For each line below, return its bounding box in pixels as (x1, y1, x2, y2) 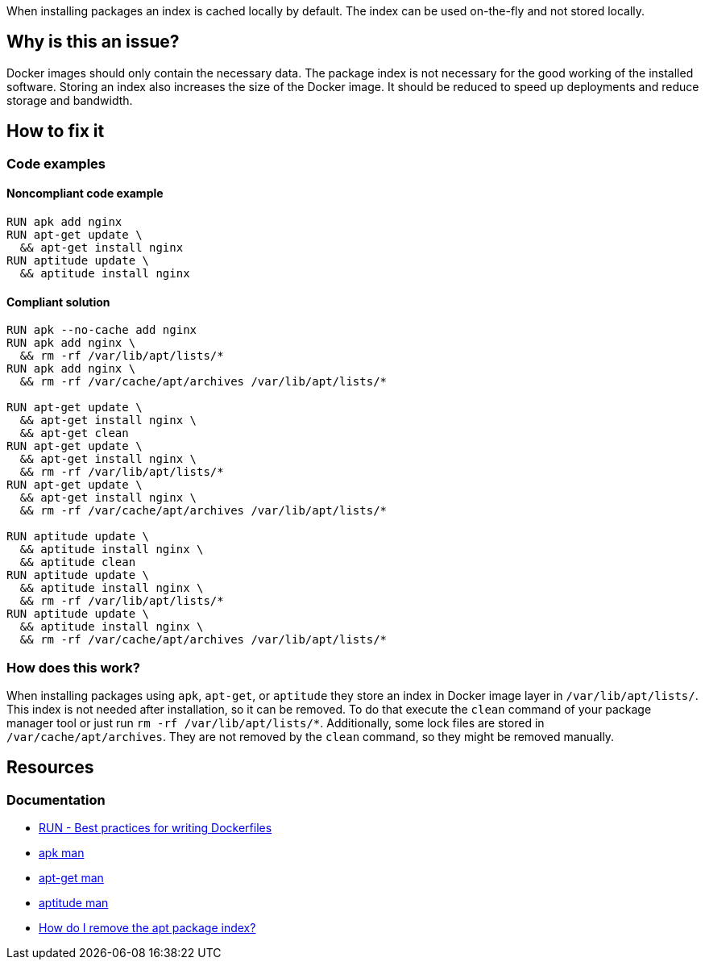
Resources (6, 757, 94, 778)
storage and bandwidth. (6, 93, 133, 107)
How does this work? (6, 659, 140, 676)
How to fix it (6, 121, 105, 142)
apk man (39, 846, 85, 860)
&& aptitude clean (19, 556, 136, 569)
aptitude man (39, 896, 109, 910)
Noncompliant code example (6, 186, 164, 201)
